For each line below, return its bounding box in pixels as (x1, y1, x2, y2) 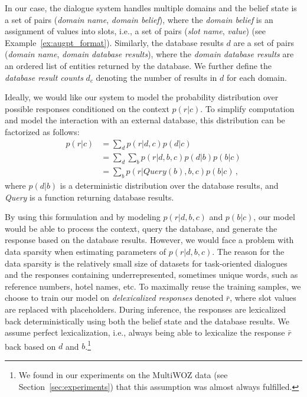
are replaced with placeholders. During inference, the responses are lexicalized (5, 303, 286, 315)
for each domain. (227, 71, 287, 83)
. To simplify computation (200, 102, 295, 114)
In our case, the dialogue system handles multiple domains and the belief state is (5, 2, 297, 14)
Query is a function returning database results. (5, 191, 174, 203)
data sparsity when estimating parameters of (5, 245, 166, 257)
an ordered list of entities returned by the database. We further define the (5, 59, 272, 71)
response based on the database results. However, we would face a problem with (5, 234, 294, 246)
